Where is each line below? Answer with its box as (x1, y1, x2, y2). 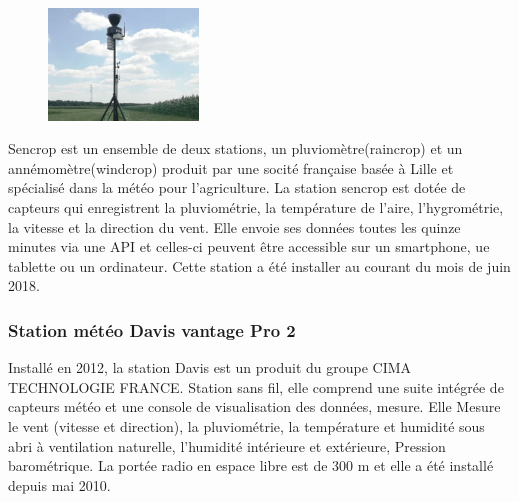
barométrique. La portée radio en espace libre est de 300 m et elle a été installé (8, 455, 494, 476)
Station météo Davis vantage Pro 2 (8, 317, 296, 342)
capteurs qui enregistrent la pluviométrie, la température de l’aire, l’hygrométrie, (8, 196, 504, 217)
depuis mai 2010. (8, 474, 111, 495)
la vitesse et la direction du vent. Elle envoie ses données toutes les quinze (8, 216, 461, 237)
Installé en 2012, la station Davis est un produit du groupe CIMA (8, 357, 412, 378)
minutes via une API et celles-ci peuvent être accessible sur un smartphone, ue (8, 236, 490, 257)
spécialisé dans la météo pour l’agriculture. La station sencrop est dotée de (8, 177, 466, 198)
